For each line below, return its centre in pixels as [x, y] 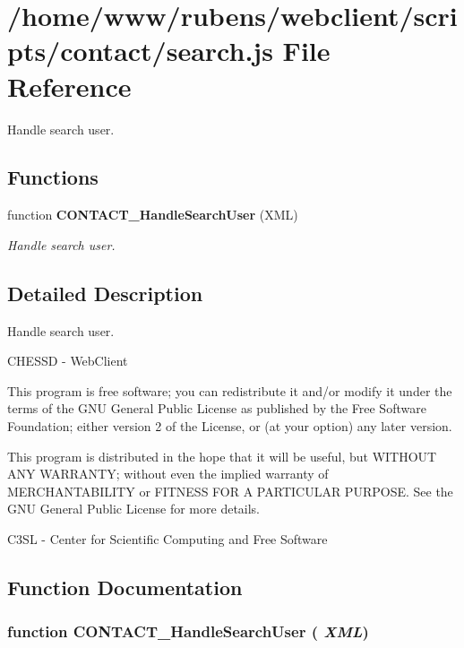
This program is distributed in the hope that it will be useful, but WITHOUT [222, 456]
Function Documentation [125, 588]
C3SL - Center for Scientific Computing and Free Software [168, 539]
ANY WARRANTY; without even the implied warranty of [168, 474]
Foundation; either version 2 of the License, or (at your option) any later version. [230, 426]
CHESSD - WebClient [68, 361]
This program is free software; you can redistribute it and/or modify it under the [230, 390]
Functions [53, 177]
